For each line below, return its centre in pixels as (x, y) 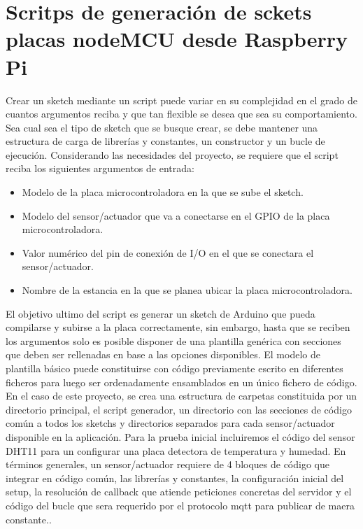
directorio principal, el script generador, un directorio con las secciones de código (179, 409)
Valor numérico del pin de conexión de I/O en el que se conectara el (168, 252)
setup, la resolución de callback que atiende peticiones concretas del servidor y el (179, 492)
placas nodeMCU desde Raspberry (177, 39)
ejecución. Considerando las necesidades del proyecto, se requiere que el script (172, 154)
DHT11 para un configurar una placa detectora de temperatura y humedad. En (176, 450)
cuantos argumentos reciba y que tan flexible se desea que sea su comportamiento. (181, 114)
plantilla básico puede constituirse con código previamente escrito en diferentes (175, 368)
